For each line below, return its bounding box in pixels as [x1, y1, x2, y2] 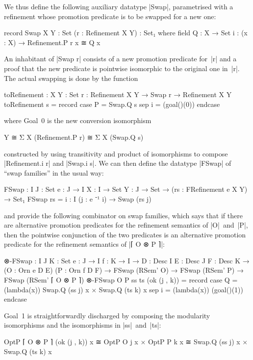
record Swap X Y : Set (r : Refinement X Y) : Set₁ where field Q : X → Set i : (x [4, 27, 248, 38]
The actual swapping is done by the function [4, 73, 138, 83]
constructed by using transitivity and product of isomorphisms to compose [4, 148, 228, 158]
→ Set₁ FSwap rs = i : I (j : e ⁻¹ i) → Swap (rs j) [4, 193, 152, 204]
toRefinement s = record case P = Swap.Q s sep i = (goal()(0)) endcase [4, 99, 220, 109]
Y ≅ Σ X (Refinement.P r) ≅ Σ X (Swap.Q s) [4, 131, 144, 142]
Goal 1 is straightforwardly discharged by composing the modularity [4, 310, 210, 320]
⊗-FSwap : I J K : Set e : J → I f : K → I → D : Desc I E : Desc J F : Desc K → [4, 255, 250, 265]
